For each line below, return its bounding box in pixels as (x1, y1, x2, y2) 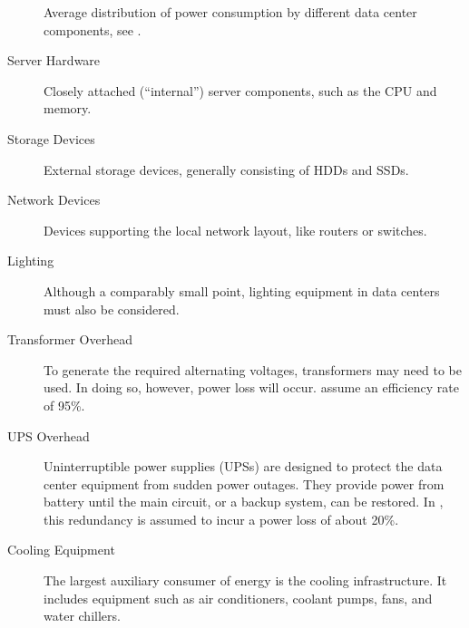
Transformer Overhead (7, 330, 132, 349)
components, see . (44, 20, 142, 39)
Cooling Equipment (7, 540, 115, 559)
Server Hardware (7, 51, 101, 70)
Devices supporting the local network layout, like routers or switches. (44, 220, 427, 239)
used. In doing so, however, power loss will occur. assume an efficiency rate (44, 378, 459, 397)
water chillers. (44, 606, 121, 625)
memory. (44, 99, 92, 118)
